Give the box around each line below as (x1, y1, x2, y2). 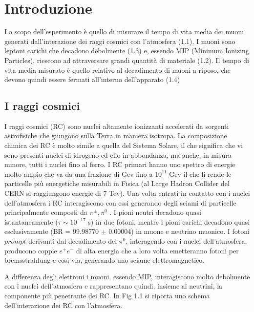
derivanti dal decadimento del (28, 236, 117, 246)
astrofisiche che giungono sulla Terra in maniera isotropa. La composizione (4, 130, 227, 141)
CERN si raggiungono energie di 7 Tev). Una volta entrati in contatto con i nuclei (4, 188, 250, 198)
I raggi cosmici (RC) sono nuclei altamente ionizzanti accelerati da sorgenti (4, 121, 229, 131)
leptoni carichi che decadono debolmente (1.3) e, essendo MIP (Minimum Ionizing (4, 45, 249, 56)
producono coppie (4, 245, 57, 255)
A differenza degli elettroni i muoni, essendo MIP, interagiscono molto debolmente (4, 271, 250, 281)
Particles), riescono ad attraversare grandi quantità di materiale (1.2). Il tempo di (4, 55, 249, 65)
